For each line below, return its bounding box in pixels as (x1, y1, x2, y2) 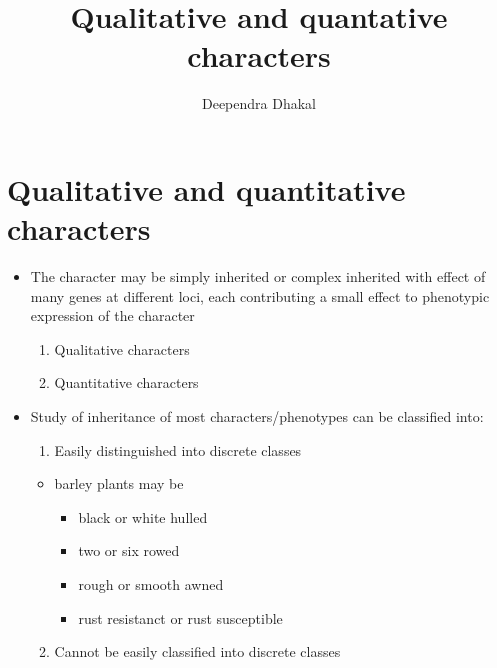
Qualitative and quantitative (7, 168, 406, 209)
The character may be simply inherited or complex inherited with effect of (30, 266, 486, 287)
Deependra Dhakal (201, 93, 316, 114)
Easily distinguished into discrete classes (54, 439, 302, 460)
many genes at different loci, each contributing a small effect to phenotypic (30, 285, 490, 306)
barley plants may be (54, 473, 184, 494)
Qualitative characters (54, 338, 190, 359)
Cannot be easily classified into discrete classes (54, 641, 341, 662)
